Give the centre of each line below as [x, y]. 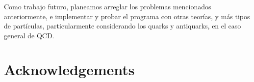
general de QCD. [29, 35]
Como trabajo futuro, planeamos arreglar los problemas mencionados [108, 6]
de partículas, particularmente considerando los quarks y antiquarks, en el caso [123, 26]
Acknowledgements [69, 69]
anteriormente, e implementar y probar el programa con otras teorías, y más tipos [127, 16]
